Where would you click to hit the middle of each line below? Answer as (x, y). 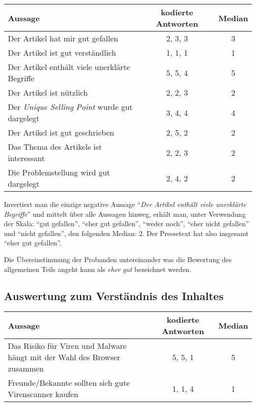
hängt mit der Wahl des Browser (64, 357)
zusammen (26, 369)
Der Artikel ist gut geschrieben (61, 132)
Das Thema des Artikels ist (55, 147)
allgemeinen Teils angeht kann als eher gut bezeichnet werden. (98, 269)
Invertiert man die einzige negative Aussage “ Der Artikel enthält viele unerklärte (125, 204)
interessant (26, 158)
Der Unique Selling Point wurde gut (70, 107)
